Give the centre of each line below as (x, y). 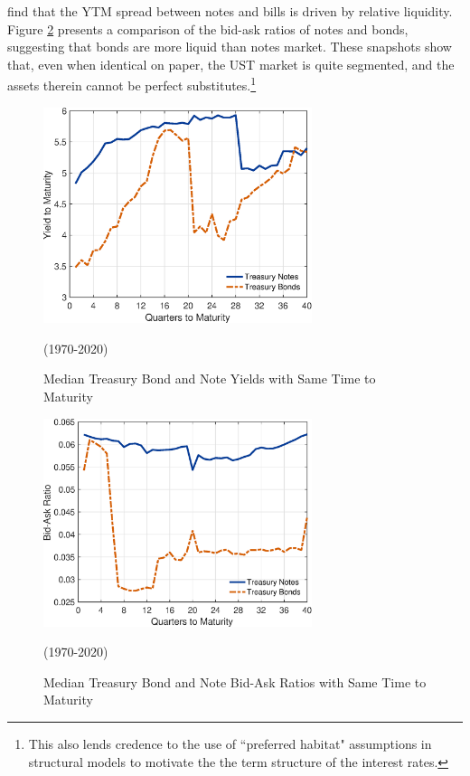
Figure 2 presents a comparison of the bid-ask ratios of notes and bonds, (208, 28)
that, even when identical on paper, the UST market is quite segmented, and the (231, 64)
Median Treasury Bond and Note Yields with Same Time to (210, 379)
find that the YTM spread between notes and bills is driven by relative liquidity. (230, 11)
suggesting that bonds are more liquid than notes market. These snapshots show (230, 47)
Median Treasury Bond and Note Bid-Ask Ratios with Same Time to (235, 681)
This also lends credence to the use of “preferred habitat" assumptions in (230, 744)
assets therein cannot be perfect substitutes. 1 (132, 84)
